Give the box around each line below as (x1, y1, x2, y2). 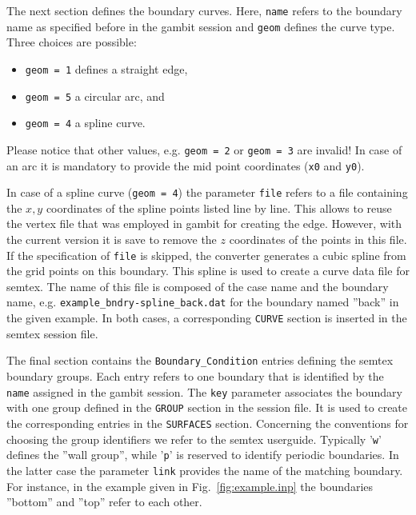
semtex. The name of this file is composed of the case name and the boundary (6, 277, 389, 294)
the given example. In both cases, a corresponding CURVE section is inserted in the (6, 309, 407, 326)
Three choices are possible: (6, 34, 137, 50)
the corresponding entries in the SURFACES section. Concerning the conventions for (6, 414, 409, 431)
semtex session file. (6, 325, 98, 341)
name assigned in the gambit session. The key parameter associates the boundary (6, 383, 402, 400)
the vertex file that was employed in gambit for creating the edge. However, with (6, 215, 402, 232)
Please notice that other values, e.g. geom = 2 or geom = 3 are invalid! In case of (6, 141, 402, 158)
